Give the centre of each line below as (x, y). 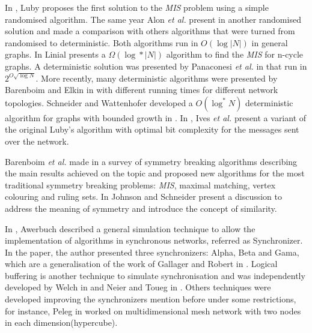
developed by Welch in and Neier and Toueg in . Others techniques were (138, 287)
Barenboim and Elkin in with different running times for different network (142, 90)
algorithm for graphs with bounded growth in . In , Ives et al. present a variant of (156, 117)
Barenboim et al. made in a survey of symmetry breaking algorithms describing (151, 161)
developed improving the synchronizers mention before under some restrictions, (151, 299)
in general (270, 42)
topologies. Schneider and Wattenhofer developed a (99, 102)
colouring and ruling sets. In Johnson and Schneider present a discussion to (143, 196)
